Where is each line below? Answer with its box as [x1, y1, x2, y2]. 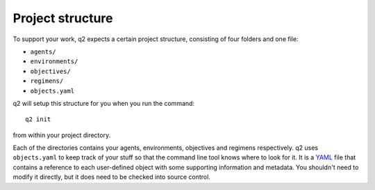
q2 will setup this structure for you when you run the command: [12, 99, 194, 107]
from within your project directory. [12, 131, 111, 139]
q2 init [25, 116, 51, 123]
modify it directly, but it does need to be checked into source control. [12, 173, 211, 181]
